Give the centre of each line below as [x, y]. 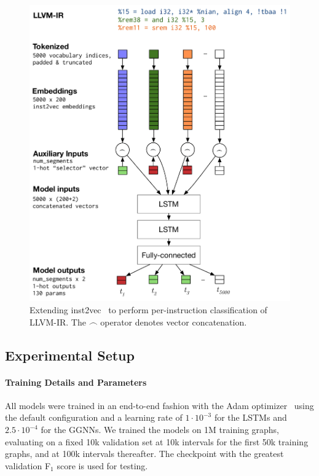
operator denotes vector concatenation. [174, 322]
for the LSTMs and [250, 417]
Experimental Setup [70, 355]
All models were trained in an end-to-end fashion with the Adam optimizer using [159, 405]
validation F [28, 465]
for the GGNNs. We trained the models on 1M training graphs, [160, 430]
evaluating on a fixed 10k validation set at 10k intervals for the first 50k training [157, 441]
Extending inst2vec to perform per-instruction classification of [148, 310]
